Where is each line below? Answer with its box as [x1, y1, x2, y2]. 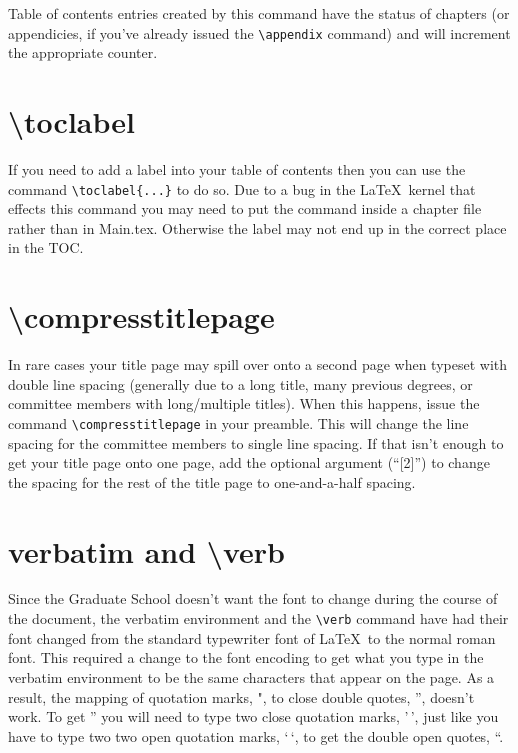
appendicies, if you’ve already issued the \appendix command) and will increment [8, 22, 511, 43]
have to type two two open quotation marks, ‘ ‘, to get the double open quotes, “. [8, 725, 504, 746]
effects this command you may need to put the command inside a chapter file [8, 198, 482, 219]
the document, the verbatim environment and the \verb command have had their [8, 608, 509, 629]
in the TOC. [8, 237, 84, 258]
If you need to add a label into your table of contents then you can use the [8, 158, 466, 179]
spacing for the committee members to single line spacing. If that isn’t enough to [8, 432, 504, 453]
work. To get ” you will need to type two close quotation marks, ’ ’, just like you [8, 706, 499, 727]
